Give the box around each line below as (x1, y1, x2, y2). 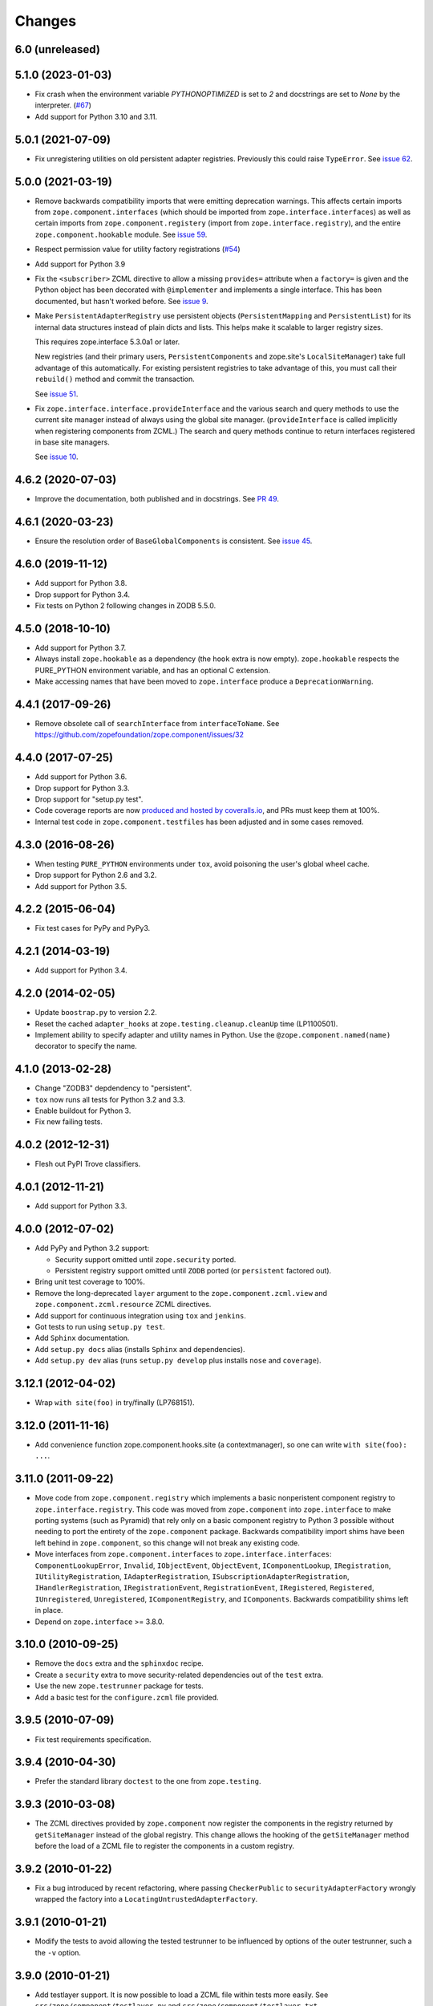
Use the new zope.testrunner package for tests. (34, 1681, 204, 1691)
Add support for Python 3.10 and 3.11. (34, 112, 158, 121)
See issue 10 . (34, 452, 79, 461)
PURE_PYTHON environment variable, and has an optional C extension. (34, 665, 271, 675)
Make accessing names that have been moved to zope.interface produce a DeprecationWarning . (34, 676, 374, 686)
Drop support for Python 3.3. (34, 783, 130, 793)
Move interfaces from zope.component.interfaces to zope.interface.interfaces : (34, 1549, 332, 1559)
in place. (34, 1606, 63, 1615)
